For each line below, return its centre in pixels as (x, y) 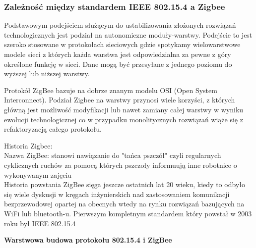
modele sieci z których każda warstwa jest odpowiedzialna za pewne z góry (118, 54)
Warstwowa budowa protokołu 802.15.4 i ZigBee (88, 240)
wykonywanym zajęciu (38, 174)
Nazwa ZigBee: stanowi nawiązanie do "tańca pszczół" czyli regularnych (113, 155)
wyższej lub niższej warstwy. (47, 74)
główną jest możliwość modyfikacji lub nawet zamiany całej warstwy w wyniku (124, 109)
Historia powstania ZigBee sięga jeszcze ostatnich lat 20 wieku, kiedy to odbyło (125, 184)
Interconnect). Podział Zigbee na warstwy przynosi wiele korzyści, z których (120, 100)
